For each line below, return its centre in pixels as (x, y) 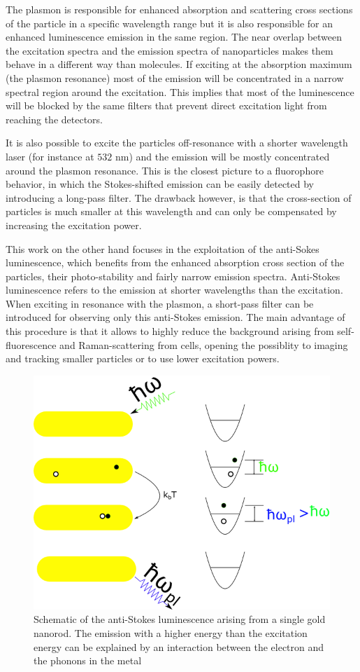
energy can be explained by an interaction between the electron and (179, 646)
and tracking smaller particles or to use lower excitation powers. (143, 358)
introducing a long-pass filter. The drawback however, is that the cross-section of (179, 197)
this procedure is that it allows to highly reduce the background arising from (170, 331)
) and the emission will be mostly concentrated (229, 156)
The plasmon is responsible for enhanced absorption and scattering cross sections (179, 9)
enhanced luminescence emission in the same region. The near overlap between (174, 37)
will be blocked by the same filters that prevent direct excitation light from (166, 105)
